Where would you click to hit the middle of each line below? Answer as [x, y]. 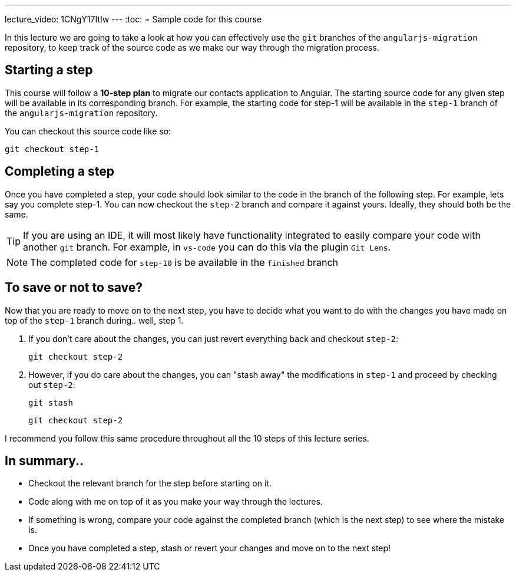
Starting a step [49, 70]
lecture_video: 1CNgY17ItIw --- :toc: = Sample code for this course [133, 19]
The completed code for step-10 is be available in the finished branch [184, 262]
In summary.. [44, 460]
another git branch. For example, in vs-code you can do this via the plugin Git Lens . [207, 247]
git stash [51, 402]
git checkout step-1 [52, 149]
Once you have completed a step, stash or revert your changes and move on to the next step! [210, 548]
